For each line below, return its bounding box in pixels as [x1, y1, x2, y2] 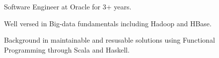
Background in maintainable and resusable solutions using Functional [4, 35, 215, 45]
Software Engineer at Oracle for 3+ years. [4, 1, 132, 11]
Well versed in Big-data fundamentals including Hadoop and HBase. [4, 18, 212, 28]
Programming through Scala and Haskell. [4, 44, 130, 55]
